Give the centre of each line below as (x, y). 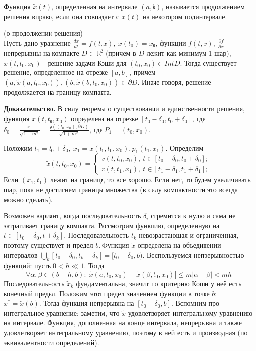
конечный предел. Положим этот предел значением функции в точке (107, 293)
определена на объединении (179, 245)
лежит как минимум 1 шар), (189, 53)
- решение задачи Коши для (85, 62)
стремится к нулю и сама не (193, 216)
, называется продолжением (203, 6)
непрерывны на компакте (42, 53)
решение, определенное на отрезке (56, 72)
